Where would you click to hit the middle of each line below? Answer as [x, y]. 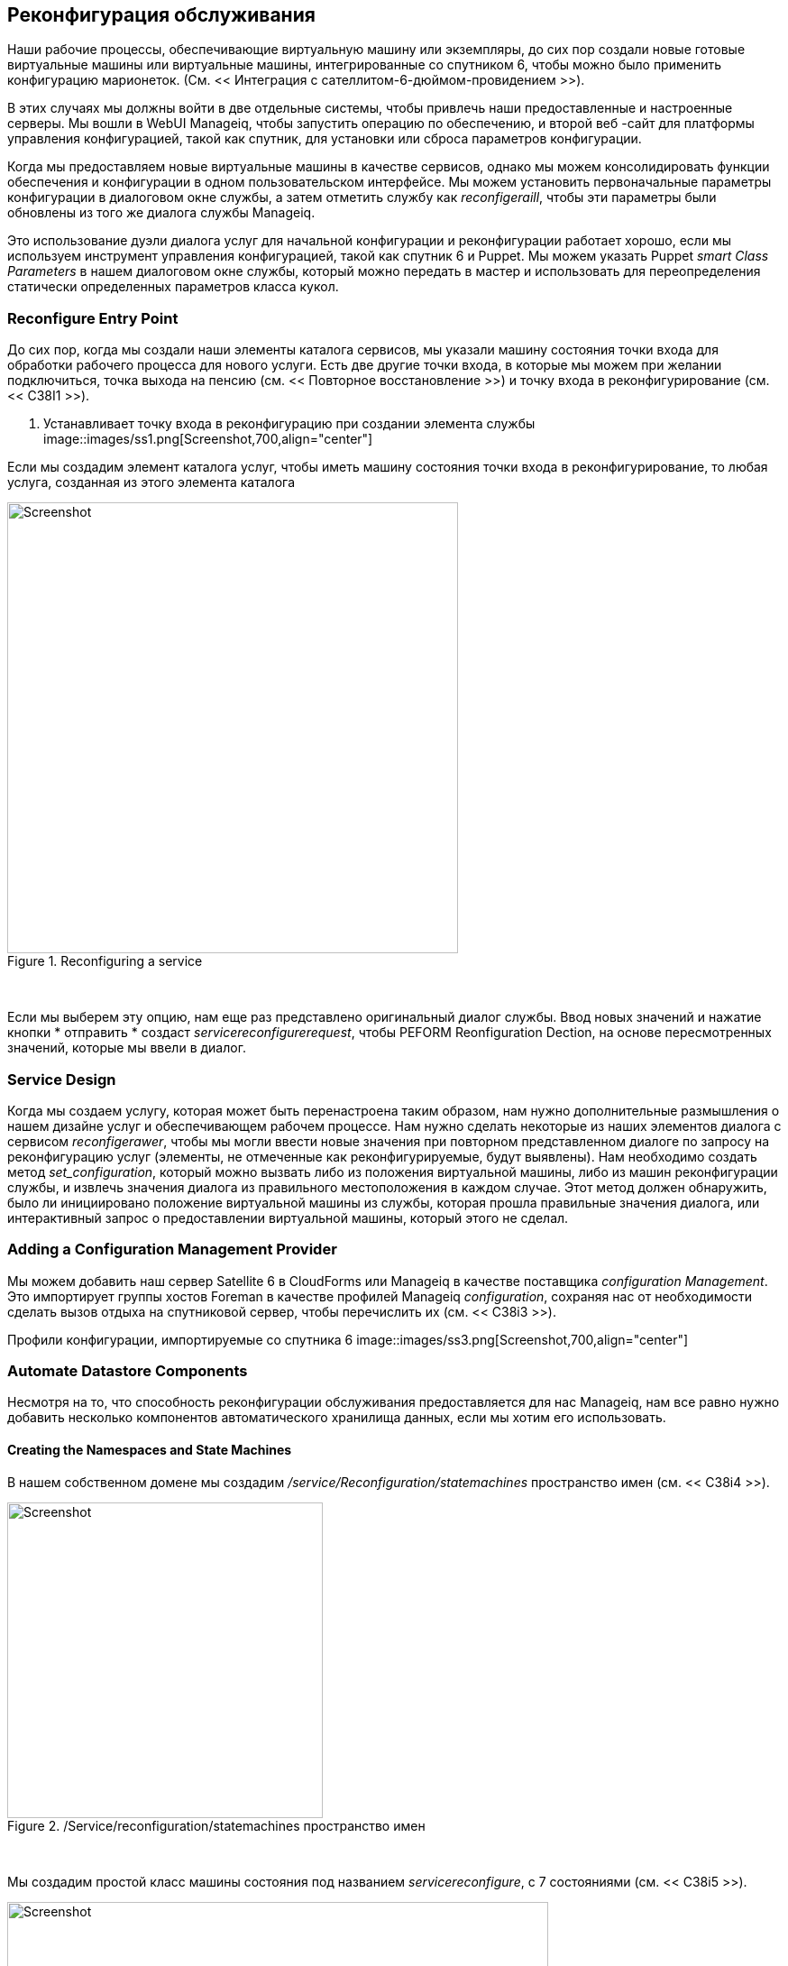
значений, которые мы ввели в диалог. [127, 1048]
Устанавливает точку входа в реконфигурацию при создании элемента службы [289, 424]
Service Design [62, 1079]
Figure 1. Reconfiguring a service [105, 961]
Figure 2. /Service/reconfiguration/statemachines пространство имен [216, 1825]
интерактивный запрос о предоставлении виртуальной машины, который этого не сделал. [288, 1217]
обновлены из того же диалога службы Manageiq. [161, 213]
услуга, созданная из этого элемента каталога [151, 482]
